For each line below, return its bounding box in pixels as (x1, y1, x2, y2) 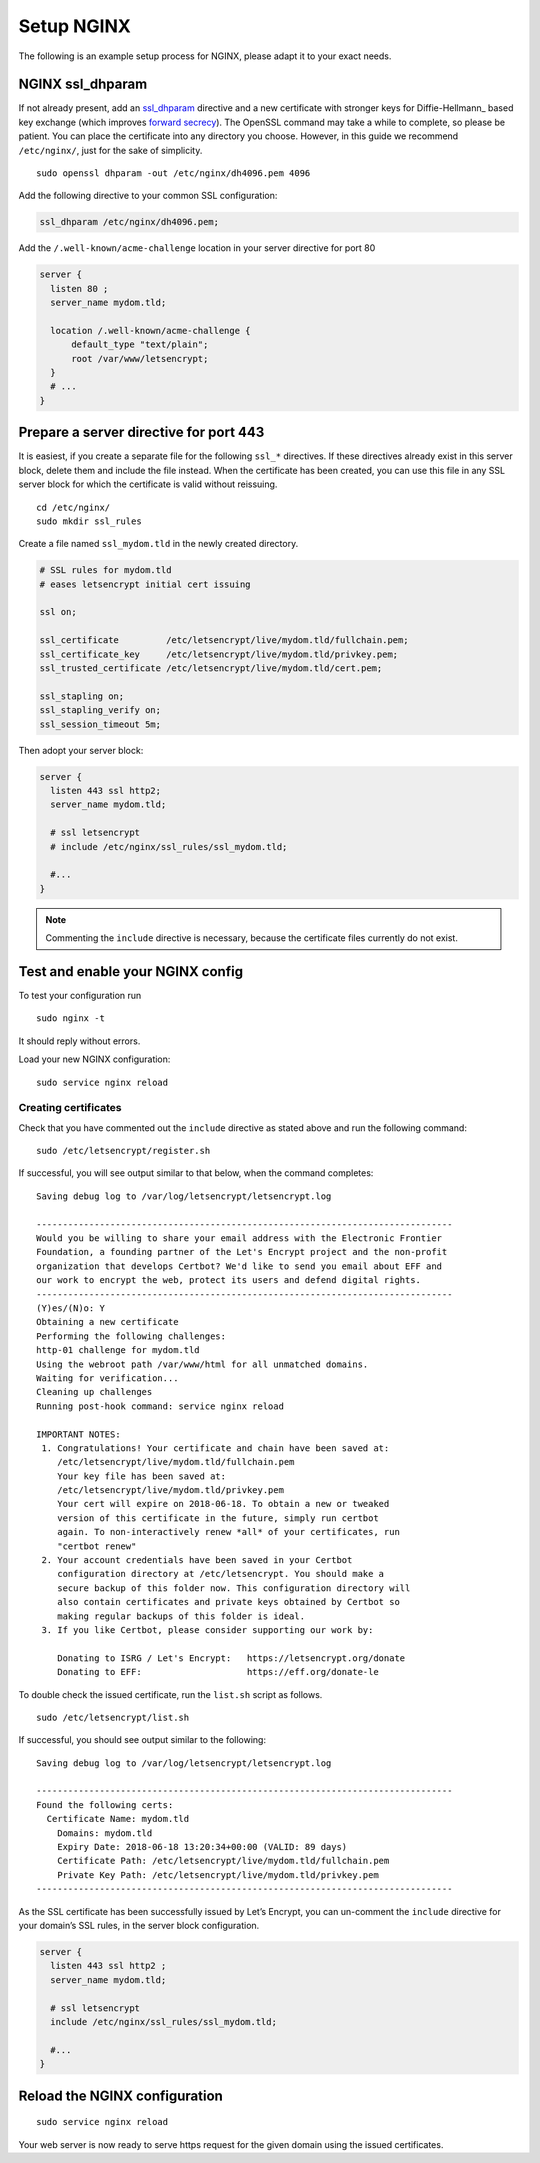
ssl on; (39, 606, 77, 618)
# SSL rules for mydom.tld (39, 565, 172, 576)
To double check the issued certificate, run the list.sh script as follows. (18, 1688, 323, 1700)
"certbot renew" (56, 1540, 137, 1552)
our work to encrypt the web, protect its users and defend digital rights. (36, 1275, 422, 1286)
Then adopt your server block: (18, 744, 144, 756)
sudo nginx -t (36, 1013, 105, 1024)
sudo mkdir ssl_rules (36, 515, 142, 527)
